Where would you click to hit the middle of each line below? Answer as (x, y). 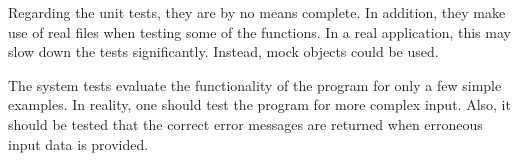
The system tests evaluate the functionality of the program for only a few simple (255, 84)
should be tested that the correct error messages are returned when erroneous (245, 123)
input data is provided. (78, 143)
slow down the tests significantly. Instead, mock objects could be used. (223, 51)
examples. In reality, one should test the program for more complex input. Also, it (259, 104)
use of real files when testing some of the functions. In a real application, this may (259, 31)
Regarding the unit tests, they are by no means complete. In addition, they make (257, 12)
